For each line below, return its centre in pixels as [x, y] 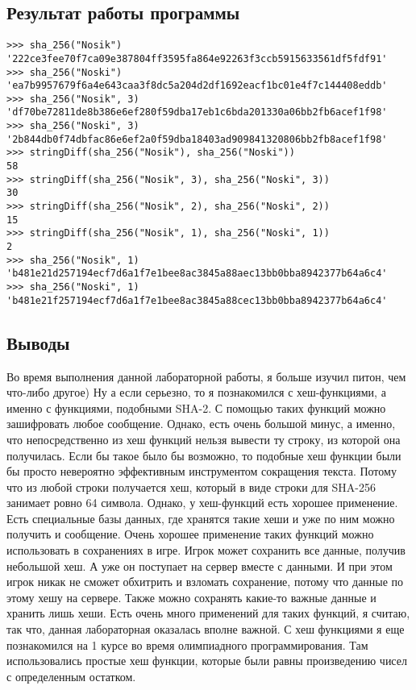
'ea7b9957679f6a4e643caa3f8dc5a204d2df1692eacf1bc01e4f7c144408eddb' [197, 86]
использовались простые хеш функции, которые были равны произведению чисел [207, 661]
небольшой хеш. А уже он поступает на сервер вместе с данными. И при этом [200, 565]
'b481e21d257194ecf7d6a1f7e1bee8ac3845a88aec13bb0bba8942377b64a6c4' [197, 274]
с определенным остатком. [71, 676]
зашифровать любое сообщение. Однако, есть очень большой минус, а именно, [201, 424]
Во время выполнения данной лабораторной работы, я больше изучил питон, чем [206, 376]
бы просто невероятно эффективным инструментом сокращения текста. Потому [202, 471]
